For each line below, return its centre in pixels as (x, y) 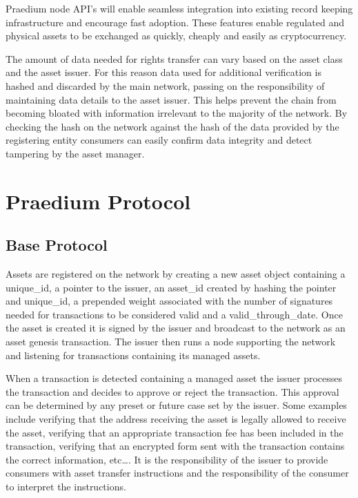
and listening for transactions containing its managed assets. (133, 355)
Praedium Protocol (98, 201)
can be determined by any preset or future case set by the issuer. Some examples (176, 405)
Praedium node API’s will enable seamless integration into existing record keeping (179, 8)
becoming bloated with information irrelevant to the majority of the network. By (177, 113)
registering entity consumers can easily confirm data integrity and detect (159, 140)
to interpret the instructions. (66, 487)
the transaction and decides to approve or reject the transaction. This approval (172, 391)
